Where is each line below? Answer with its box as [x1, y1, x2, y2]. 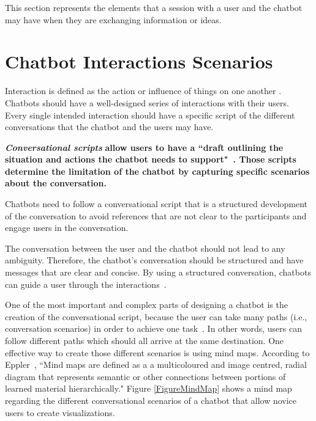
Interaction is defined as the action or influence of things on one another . [5, 84, 282, 97]
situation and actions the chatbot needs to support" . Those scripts [5, 153, 296, 166]
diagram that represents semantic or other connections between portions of [5, 370, 286, 383]
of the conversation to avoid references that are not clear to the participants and [5, 209, 307, 222]
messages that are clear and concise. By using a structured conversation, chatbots [5, 266, 311, 279]
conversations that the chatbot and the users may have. [5, 120, 214, 133]
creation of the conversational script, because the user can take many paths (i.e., [5, 310, 307, 323]
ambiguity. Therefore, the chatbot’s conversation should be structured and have [5, 254, 304, 266]
